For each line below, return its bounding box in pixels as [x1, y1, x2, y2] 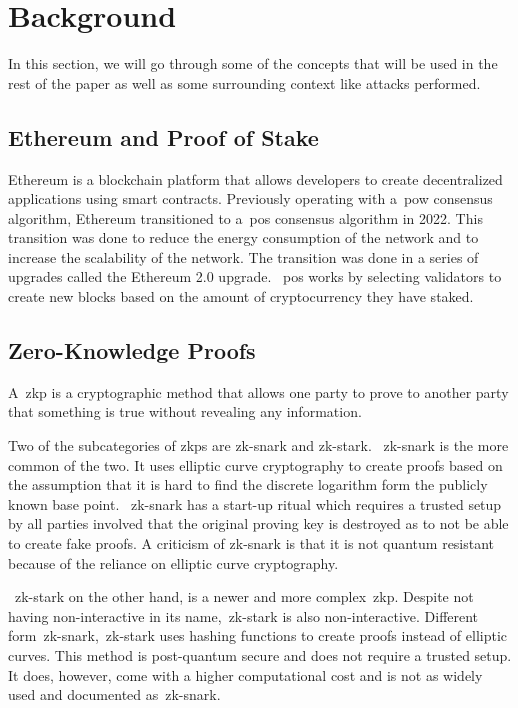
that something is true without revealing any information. [8, 401, 362, 422]
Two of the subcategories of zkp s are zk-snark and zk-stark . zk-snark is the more [8, 435, 509, 456]
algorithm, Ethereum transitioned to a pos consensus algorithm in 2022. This [8, 207, 483, 228]
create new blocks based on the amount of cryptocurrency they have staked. [8, 286, 474, 307]
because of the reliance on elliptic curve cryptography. [8, 552, 339, 573]
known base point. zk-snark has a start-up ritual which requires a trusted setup [8, 493, 502, 514]
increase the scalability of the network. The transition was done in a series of [8, 246, 479, 267]
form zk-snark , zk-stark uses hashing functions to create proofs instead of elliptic [8, 625, 508, 646]
